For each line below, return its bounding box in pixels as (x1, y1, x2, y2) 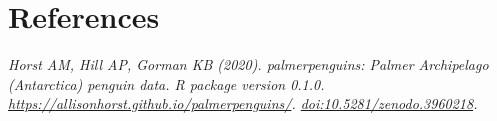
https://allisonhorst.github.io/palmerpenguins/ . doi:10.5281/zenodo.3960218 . (8, 93, 478, 114)
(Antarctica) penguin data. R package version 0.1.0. (8, 73, 325, 94)
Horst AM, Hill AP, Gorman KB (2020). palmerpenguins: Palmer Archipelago (8, 54, 489, 75)
